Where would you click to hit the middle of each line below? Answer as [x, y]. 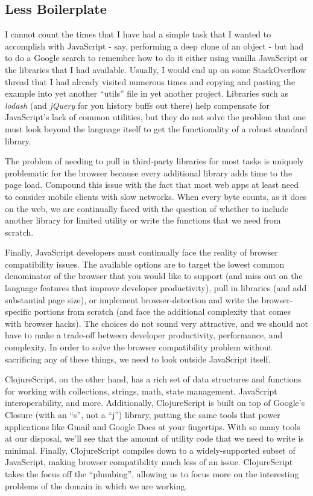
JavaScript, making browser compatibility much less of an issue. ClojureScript [149, 462]
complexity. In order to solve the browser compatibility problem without [138, 347]
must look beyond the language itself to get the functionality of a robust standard [156, 128]
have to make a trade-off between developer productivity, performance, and [144, 335]
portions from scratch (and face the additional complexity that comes [163, 311]
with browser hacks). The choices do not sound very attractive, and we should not [156, 323]
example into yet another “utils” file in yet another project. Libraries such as [147, 93]
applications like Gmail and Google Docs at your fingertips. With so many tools [153, 426]
